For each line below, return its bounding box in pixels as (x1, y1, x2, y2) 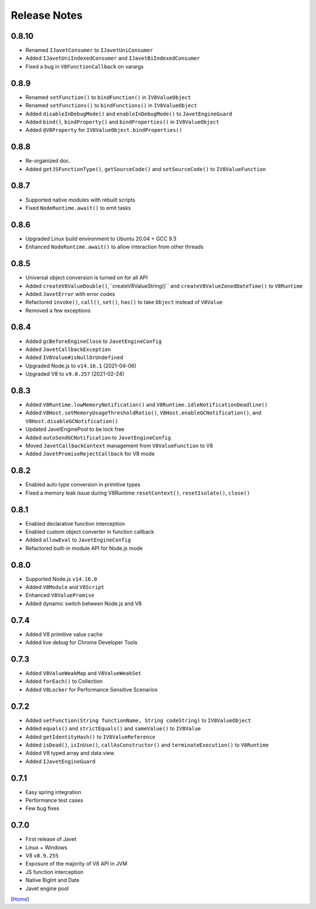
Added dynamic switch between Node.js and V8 (25, 600, 142, 607)
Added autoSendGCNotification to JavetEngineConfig (25, 434, 171, 441)
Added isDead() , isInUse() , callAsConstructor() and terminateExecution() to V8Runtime (25, 741, 269, 748)
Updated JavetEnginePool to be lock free (25, 425, 125, 433)
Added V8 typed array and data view (25, 750, 114, 757)
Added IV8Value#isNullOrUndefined (25, 354, 123, 361)
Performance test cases (25, 796, 84, 804)
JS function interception (25, 868, 84, 876)
